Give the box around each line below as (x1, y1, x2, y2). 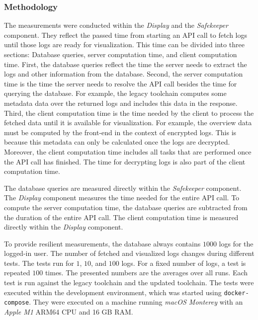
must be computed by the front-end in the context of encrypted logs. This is (4, 127, 237, 137)
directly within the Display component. (4, 222, 123, 232)
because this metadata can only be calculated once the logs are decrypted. (4, 137, 230, 147)
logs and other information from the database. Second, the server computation (4, 69, 243, 79)
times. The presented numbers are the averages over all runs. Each (45, 267, 248, 278)
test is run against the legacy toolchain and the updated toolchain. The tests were (4, 277, 254, 288)
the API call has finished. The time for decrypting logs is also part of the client (4, 156, 246, 166)
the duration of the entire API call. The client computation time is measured (4, 212, 239, 222)
